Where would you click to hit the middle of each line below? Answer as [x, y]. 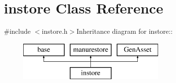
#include [17, 31]
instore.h [55, 31]
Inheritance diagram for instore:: [125, 31]
